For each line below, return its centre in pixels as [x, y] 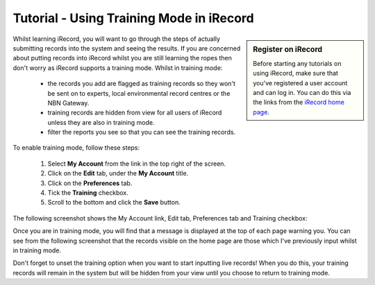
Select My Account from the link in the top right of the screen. [136, 164]
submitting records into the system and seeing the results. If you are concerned [127, 48]
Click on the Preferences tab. [90, 183]
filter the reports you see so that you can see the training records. [142, 132]
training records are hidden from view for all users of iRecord [135, 113]
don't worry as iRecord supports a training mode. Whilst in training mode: [118, 68]
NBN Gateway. [68, 103]
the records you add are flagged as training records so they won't [142, 84]
